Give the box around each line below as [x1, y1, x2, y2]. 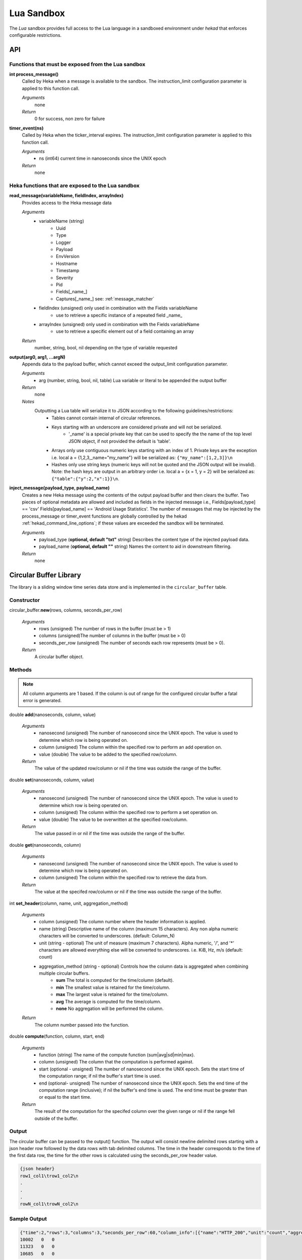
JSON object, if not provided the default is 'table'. [68, 438, 171, 444]
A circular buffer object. [34, 654, 84, 660]
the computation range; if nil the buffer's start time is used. [39, 1073, 161, 1079]
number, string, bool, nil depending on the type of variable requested [34, 345, 178, 351]
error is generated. [23, 698, 62, 704]
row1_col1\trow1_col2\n [20, 1173, 79, 1179]
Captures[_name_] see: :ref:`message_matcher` [56, 295, 155, 302]
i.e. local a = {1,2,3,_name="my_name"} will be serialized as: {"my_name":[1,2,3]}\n [51, 454, 233, 461]
